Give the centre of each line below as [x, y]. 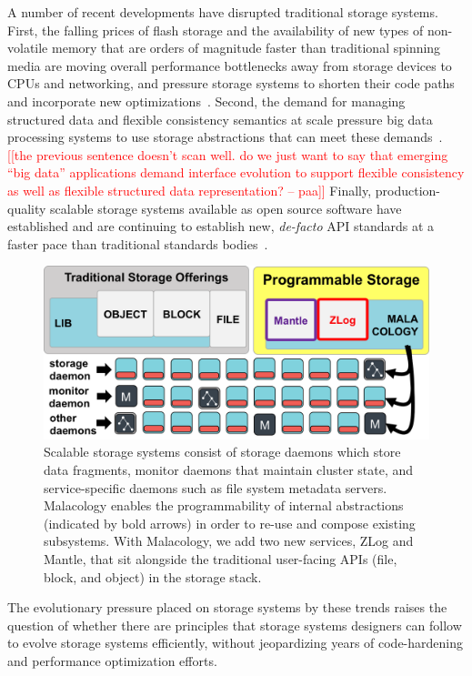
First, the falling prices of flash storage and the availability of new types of [216, 30]
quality [27, 208]
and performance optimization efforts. [112, 660]
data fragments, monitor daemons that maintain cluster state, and [229, 469]
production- [407, 190]
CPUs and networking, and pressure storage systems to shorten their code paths [231, 83]
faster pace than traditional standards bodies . [138, 243]
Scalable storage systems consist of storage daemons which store [222, 452]
